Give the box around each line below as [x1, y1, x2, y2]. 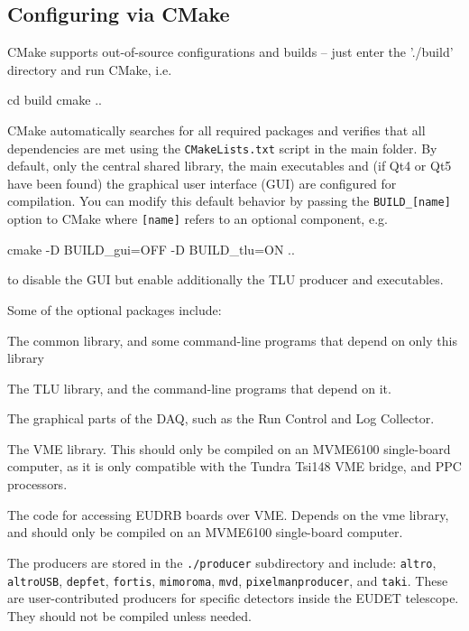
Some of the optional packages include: [7, 300, 222, 319]
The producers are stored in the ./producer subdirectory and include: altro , [7, 552, 437, 571]
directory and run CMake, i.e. [7, 60, 172, 79]
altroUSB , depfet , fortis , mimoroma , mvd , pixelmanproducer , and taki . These [7, 571, 448, 589]
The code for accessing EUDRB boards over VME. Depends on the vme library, [7, 505, 449, 524]
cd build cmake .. [7, 90, 102, 109]
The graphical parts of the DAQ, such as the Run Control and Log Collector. [7, 409, 435, 428]
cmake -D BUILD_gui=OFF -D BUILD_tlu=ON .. [7, 239, 295, 258]
